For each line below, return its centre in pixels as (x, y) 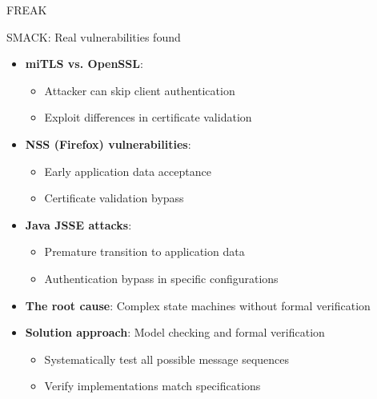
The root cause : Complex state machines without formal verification (198, 305)
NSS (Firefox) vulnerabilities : (108, 144)
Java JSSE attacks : (78, 224)
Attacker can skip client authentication (140, 90)
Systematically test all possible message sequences (167, 359)
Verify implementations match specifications (152, 386)
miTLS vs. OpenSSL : (84, 64)
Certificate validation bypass (114, 198)
